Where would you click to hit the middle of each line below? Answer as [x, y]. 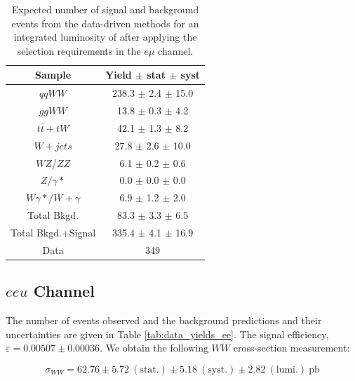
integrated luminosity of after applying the [105, 37]
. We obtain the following [154, 348]
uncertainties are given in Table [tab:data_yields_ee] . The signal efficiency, [167, 334]
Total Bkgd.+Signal [53, 232]
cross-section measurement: [292, 348]
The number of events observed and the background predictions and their [164, 320]
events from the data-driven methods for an [105, 23]
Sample [53, 75]
